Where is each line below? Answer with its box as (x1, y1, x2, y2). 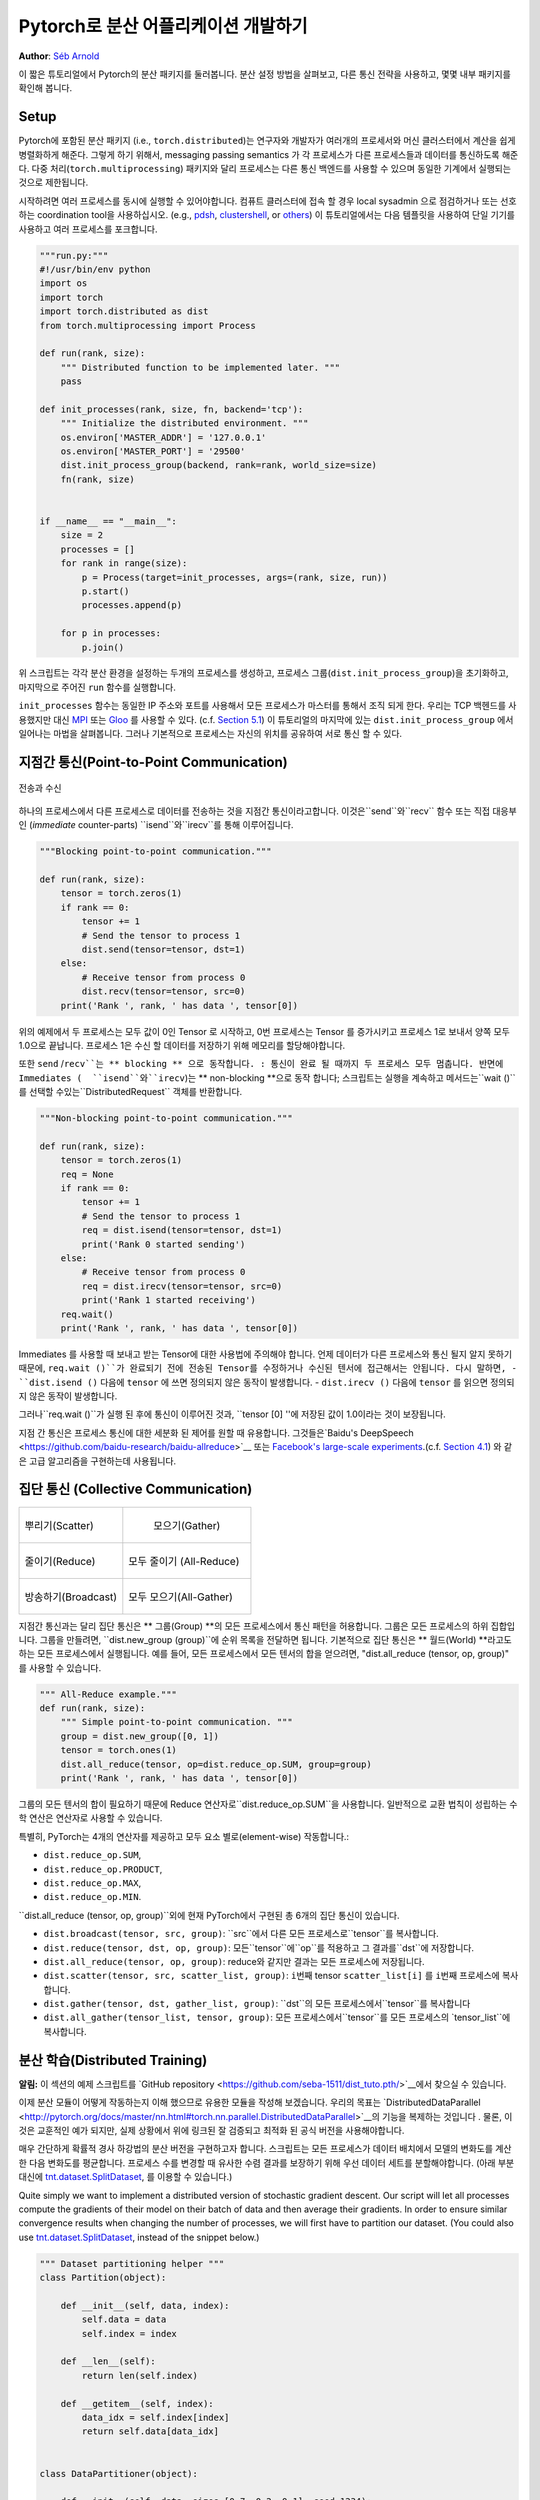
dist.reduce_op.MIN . (43, 1891, 142, 1903)
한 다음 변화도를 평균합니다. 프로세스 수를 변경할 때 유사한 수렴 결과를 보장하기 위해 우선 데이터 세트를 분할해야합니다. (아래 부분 (18, 2156, 515, 2169)
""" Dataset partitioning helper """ (39, 2258, 225, 2269)
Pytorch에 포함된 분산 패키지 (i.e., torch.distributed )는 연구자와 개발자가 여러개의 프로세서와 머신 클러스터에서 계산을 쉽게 (18, 135, 516, 147)
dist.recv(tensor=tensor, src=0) (81, 986, 246, 997)
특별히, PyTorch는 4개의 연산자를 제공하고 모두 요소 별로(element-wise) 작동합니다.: (18, 1830, 350, 1842)
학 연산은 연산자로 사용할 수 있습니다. (18, 1812, 163, 1824)
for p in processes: (60, 628, 162, 639)
